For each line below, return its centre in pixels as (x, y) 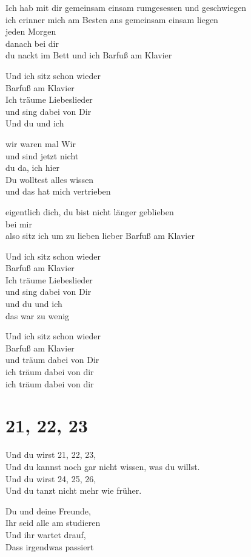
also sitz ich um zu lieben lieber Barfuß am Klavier (100, 236)
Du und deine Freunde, (48, 510)
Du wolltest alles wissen (50, 179)
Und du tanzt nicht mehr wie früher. (74, 490)
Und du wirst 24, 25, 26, (51, 478)
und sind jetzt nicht (42, 155)
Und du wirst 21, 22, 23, (51, 455)
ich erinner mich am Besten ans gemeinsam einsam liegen (112, 19)
